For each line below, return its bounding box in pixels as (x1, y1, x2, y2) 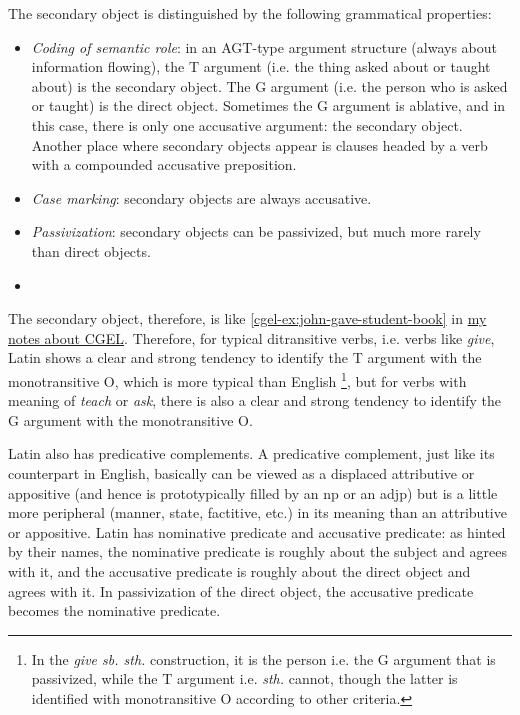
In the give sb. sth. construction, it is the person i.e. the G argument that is (31, 648, 496, 669)
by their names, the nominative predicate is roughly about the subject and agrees (8, 541, 508, 562)
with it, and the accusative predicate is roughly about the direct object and (8, 560, 471, 581)
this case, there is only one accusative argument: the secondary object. (31, 114, 463, 135)
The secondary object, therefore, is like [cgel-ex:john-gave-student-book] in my (8, 308, 487, 329)
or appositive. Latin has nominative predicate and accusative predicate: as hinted (8, 521, 506, 542)
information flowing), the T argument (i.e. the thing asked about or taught (31, 56, 491, 77)
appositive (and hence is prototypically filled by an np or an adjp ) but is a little (8, 482, 498, 503)
